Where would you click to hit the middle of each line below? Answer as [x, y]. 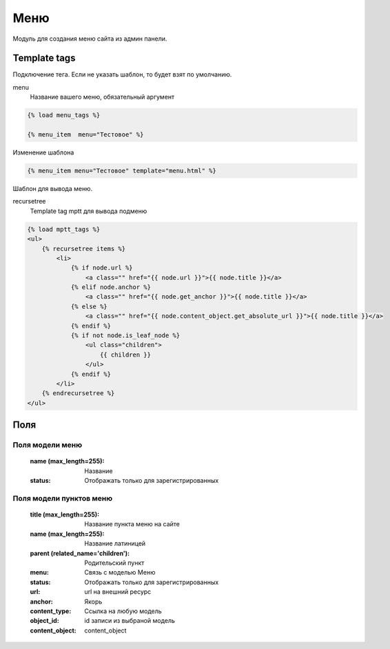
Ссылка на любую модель [123, 611]
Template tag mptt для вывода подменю [89, 211]
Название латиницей [115, 543]
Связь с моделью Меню [120, 572]
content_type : [51, 611]
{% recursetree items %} [84, 249]
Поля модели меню [48, 445]
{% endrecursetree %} [78, 393]
